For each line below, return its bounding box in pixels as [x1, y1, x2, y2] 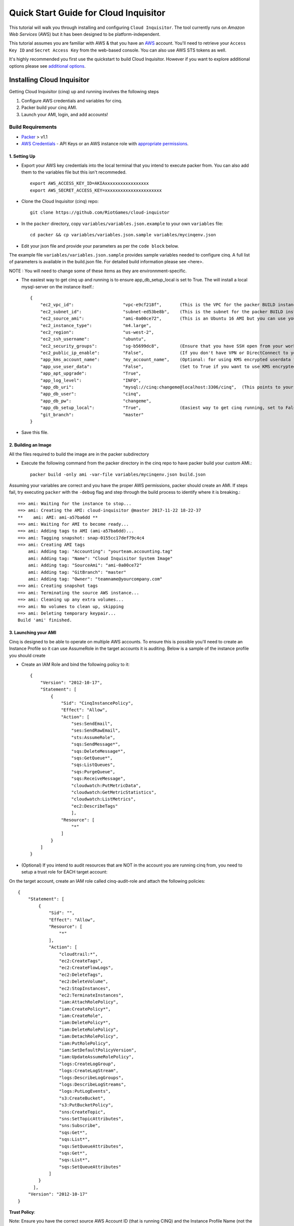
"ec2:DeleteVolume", [59, 979, 109, 984]
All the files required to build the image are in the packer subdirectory [9, 451, 149, 457]
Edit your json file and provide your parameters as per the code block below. [21, 243, 179, 249]
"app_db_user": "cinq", [40, 391, 142, 397]
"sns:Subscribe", [59, 1123, 100, 1128]
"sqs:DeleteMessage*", [71, 748, 126, 754]
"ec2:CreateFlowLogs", [59, 965, 114, 971]
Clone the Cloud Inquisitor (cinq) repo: [21, 199, 99, 204]
